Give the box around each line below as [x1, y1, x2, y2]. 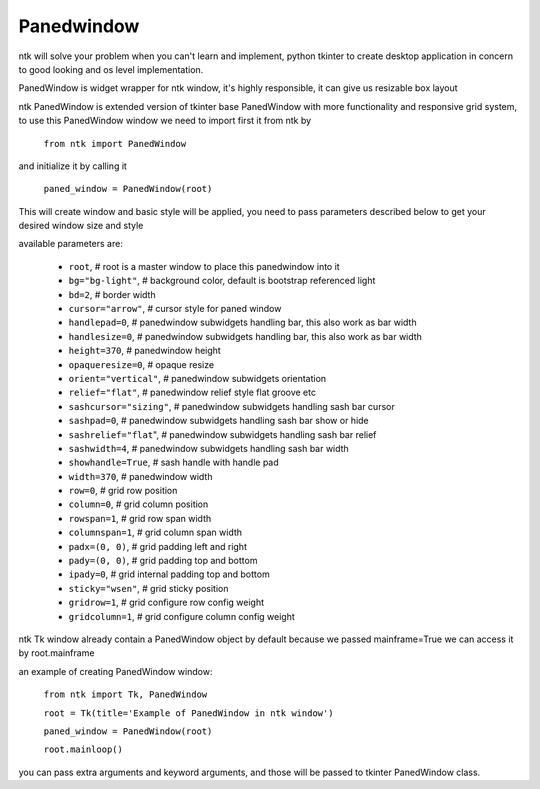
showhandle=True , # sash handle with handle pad [68, 456, 279, 469]
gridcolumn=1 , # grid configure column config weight [68, 610, 295, 622]
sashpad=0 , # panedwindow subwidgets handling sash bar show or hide [68, 415, 369, 427]
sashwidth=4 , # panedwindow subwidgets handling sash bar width [68, 442, 349, 454]
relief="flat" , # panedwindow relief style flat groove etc [68, 386, 317, 399]
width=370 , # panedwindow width [68, 470, 213, 482]
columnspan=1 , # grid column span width [68, 526, 243, 539]
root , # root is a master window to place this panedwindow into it [68, 260, 340, 272]
